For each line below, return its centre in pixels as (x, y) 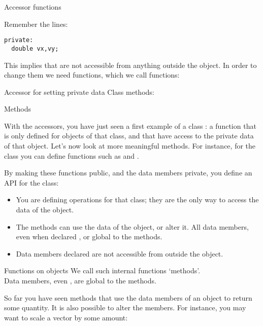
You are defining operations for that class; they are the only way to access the (137, 200)
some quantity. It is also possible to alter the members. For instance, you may (125, 307)
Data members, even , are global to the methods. (80, 280)
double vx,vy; (35, 48)
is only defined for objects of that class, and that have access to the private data (129, 136)
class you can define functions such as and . (72, 155)
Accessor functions (33, 7)
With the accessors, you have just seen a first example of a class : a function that (130, 125)
